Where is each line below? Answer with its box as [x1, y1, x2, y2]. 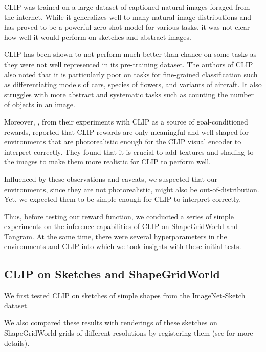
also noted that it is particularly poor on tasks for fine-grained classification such [4, 69, 258, 79]
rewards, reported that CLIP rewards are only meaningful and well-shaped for [4, 126, 249, 137]
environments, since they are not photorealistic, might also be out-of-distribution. [4, 183, 259, 194]
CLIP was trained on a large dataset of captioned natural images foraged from [4, 2, 250, 12]
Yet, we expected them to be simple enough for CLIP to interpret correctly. [4, 194, 241, 204]
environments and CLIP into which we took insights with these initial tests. [4, 241, 241, 252]
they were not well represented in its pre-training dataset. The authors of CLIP [4, 58, 253, 69]
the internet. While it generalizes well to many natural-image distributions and [4, 11, 252, 22]
